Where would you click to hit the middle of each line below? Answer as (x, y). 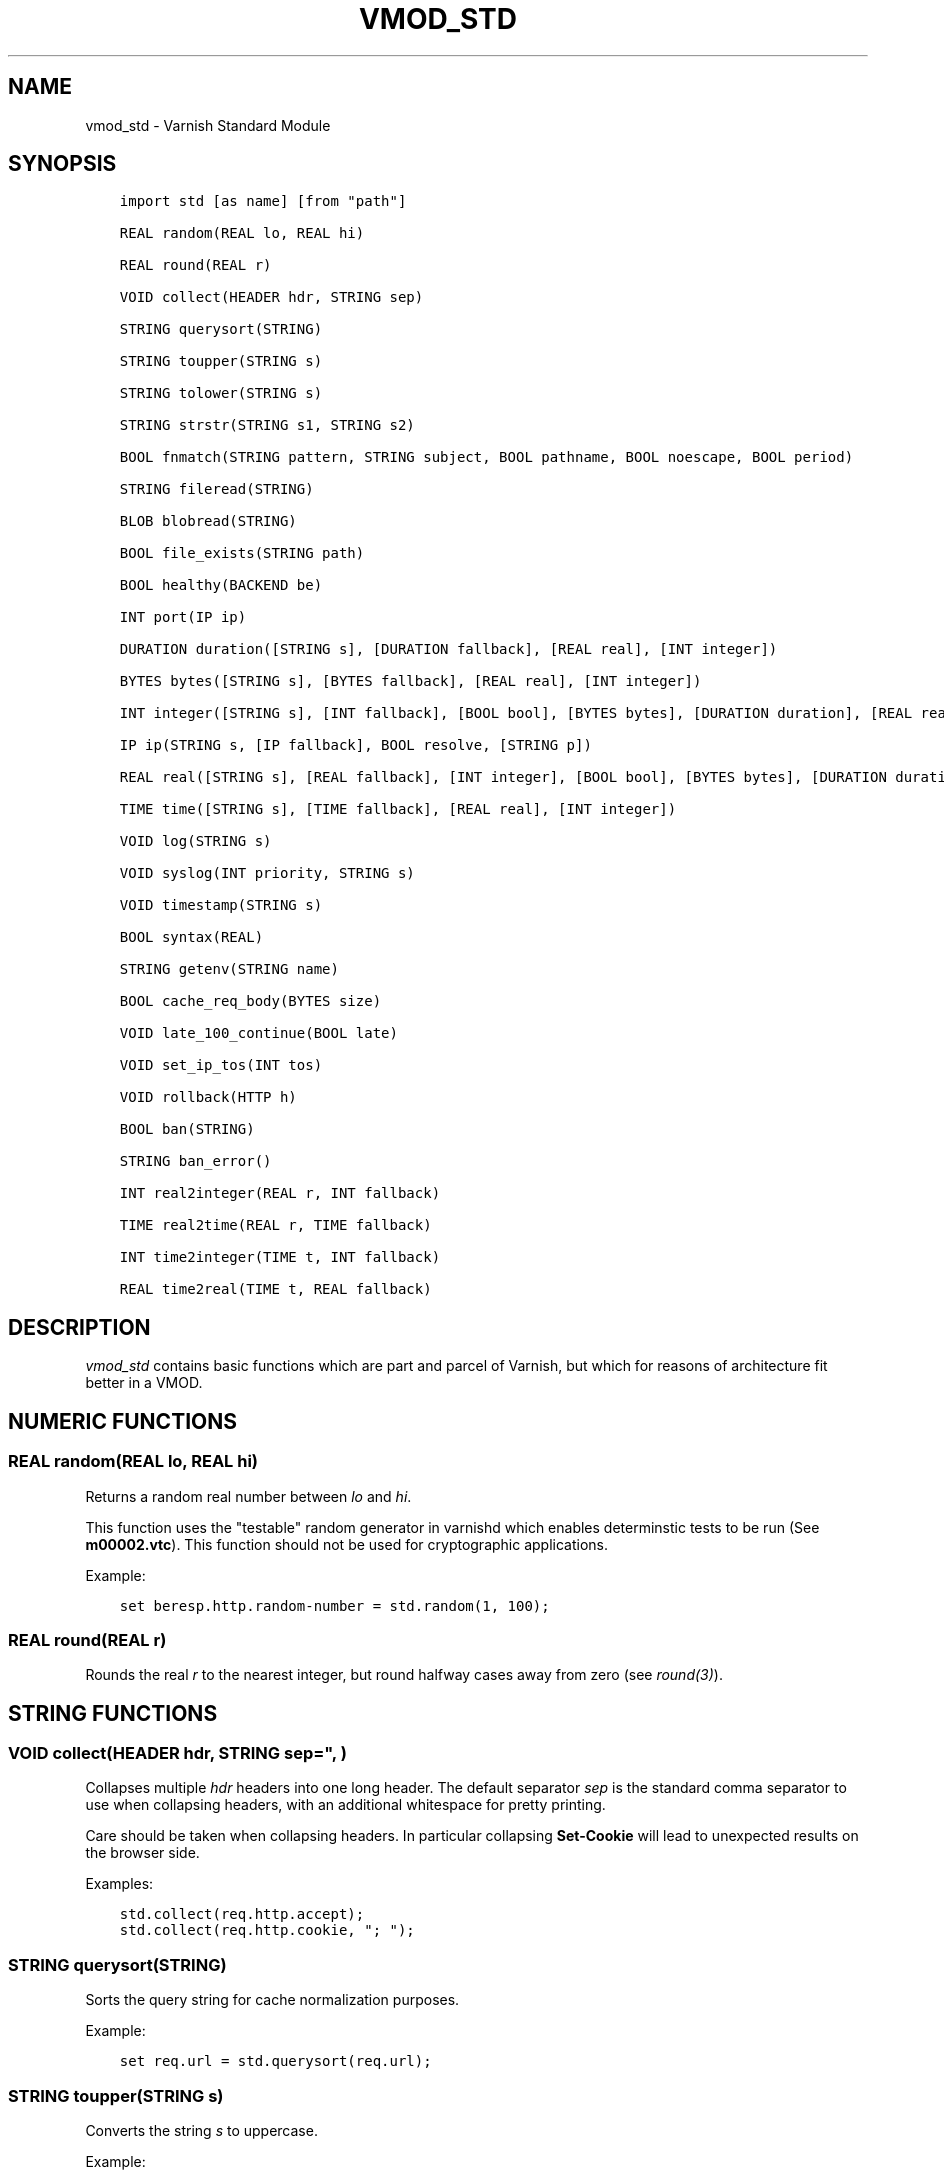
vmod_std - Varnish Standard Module (208, 125)
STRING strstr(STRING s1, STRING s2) (267, 425)
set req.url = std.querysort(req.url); (275, 2061)
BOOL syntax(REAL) (191, 937)
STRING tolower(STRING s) (221, 393)
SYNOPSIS (62, 164)
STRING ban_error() (195, 1161)
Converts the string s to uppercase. (201, 2130)
